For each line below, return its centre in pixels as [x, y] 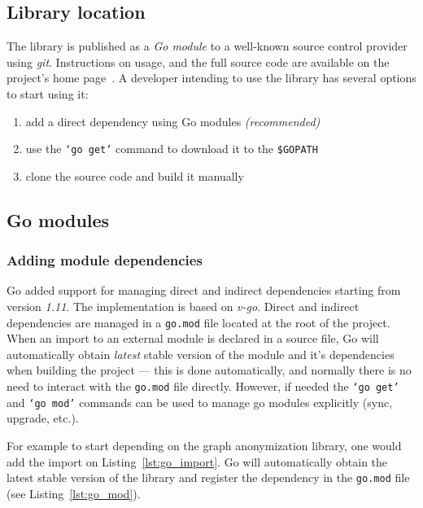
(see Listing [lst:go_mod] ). [74, 493]
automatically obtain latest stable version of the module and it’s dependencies [201, 354]
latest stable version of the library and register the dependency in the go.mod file [208, 477]
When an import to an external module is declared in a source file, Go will [193, 338]
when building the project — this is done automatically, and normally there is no [209, 370]
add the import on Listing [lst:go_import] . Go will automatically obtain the [197, 461]
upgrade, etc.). [43, 418]
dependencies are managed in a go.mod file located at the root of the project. [198, 322]
